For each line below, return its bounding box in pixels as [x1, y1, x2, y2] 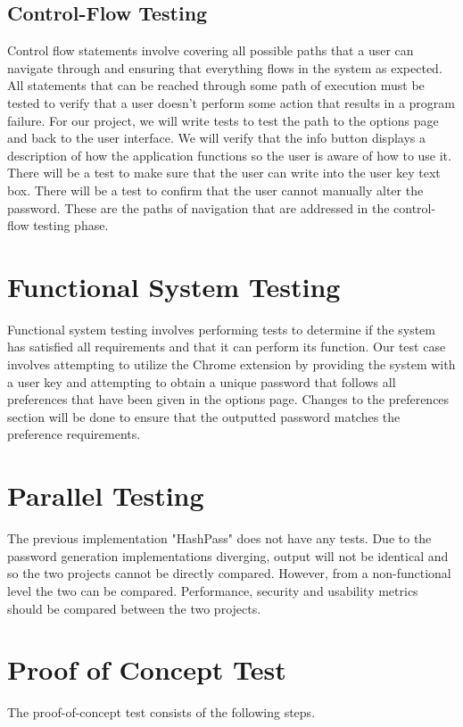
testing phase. [33, 216, 109, 235]
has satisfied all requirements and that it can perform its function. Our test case [7, 337, 446, 356]
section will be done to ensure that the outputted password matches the [7, 407, 401, 425]
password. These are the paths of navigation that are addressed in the [7, 198, 390, 217]
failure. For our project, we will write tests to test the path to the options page [7, 111, 439, 129]
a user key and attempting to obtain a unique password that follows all [7, 372, 396, 391]
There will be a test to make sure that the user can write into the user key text [7, 163, 441, 182]
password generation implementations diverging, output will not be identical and [7, 546, 449, 565]
